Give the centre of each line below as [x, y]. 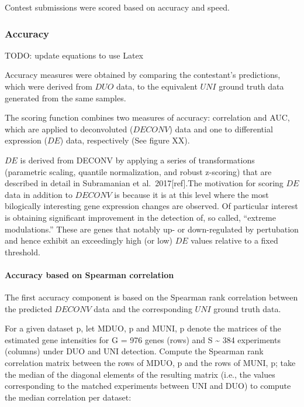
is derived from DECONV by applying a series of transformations [137, 160]
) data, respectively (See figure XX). [125, 140]
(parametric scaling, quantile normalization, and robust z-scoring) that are [138, 171]
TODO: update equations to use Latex [74, 55]
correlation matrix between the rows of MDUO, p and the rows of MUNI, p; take [150, 363]
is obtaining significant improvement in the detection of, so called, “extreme [140, 217]
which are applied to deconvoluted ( [69, 129]
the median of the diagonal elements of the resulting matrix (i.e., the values [140, 374]
